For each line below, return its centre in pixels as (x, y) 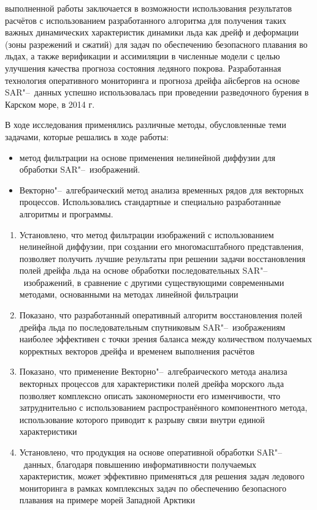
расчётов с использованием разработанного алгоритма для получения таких (146, 20)
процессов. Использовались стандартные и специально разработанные (150, 202)
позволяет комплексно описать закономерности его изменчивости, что (150, 395)
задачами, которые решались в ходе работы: (87, 136)
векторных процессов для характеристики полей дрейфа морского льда (151, 384)
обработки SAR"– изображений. (80, 169)
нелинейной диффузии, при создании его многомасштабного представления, (162, 246)
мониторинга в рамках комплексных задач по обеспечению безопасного (153, 488)
